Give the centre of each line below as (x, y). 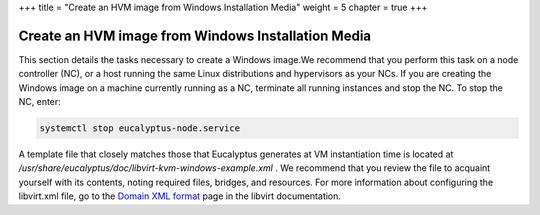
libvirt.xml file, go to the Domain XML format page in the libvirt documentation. (180, 196)
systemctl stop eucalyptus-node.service (139, 128)
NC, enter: (40, 102)
